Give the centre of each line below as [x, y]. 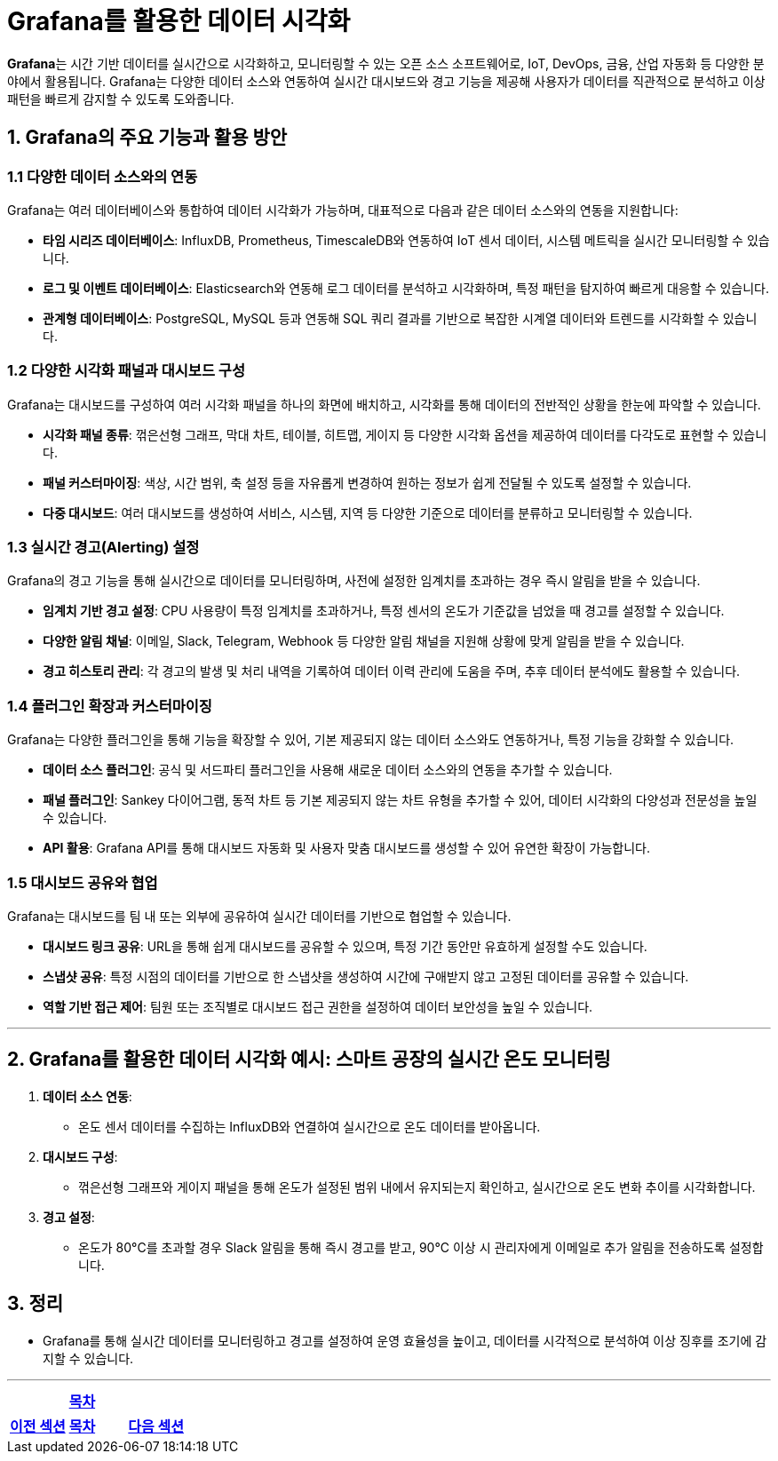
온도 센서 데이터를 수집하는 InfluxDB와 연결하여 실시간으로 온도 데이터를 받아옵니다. [310, 1126]
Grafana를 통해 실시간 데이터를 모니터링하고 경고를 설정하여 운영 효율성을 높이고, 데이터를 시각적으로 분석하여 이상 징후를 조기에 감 [405, 1340]
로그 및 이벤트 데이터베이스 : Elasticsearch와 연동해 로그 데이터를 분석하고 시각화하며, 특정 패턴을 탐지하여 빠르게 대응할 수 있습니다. [406, 288]
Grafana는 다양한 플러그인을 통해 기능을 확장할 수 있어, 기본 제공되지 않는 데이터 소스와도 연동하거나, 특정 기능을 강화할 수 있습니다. [371, 740]
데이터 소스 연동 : [87, 1096]
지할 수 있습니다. [88, 1358]
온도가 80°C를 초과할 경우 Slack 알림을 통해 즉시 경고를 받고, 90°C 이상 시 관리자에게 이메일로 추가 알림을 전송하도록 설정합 [421, 1247]
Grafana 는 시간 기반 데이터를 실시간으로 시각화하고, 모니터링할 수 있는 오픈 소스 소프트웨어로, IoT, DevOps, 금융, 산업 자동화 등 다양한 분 [386, 63]
